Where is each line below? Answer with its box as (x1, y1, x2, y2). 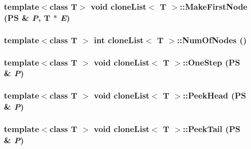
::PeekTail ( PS (183, 123, 240, 135)
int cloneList (94, 33, 144, 46)
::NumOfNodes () (177, 33, 247, 46)
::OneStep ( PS (183, 56, 240, 68)
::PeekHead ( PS (183, 89, 246, 101)
